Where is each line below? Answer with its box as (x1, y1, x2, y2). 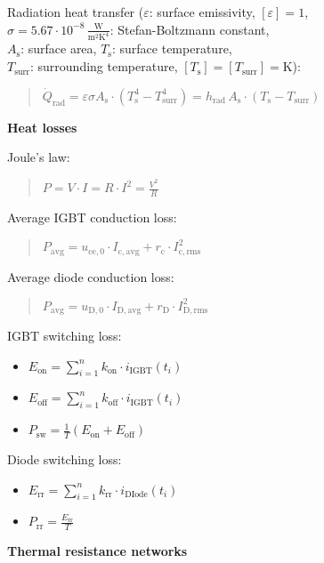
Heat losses (7, 117, 77, 136)
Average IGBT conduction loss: (7, 207, 177, 226)
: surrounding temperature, (29, 57, 178, 76)
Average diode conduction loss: (7, 267, 174, 286)
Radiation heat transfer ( (7, 3, 144, 20)
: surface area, (20, 39, 97, 58)
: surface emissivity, (149, 3, 255, 20)
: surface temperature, (111, 39, 232, 58)
